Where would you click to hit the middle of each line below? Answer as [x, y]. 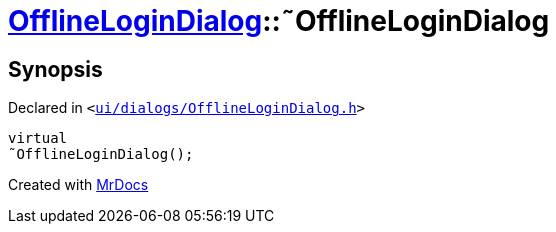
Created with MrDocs [78, 185]
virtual [38, 138]
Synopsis [55, 69]
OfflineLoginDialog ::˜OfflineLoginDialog [279, 21]
